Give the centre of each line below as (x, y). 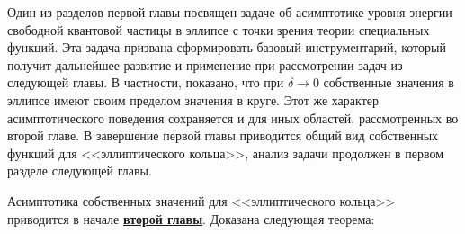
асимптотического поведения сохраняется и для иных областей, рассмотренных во (233, 117)
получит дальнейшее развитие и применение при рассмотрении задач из (205, 64)
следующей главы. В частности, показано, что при (146, 82)
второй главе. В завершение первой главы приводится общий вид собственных (223, 135)
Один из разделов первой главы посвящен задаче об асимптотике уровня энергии (230, 12)
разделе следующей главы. (80, 171)
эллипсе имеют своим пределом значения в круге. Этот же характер (193, 99)
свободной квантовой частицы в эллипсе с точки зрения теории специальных (219, 29)
